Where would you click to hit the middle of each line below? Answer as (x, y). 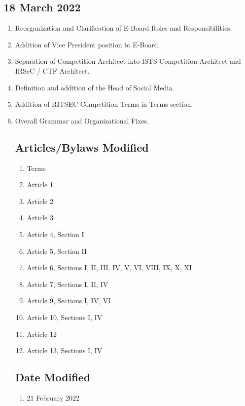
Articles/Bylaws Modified (82, 147)
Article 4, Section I (55, 234)
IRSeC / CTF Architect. (52, 70)
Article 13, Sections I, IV (65, 350)
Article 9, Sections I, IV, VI (69, 301)
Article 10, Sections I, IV (65, 317)
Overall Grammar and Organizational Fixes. (82, 120)
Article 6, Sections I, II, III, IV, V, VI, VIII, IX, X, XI (109, 267)
